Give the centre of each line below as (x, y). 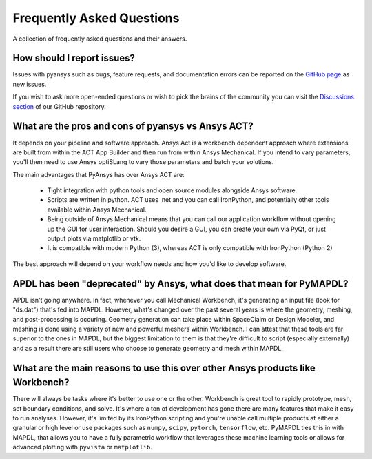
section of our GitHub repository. (59, 106)
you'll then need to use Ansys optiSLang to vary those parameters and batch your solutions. (143, 162)
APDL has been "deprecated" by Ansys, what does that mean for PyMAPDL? (180, 284)
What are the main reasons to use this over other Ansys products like (164, 368)
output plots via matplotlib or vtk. (94, 238)
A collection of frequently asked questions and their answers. (100, 39)
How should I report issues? (74, 58)
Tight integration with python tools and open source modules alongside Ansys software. (172, 190)
